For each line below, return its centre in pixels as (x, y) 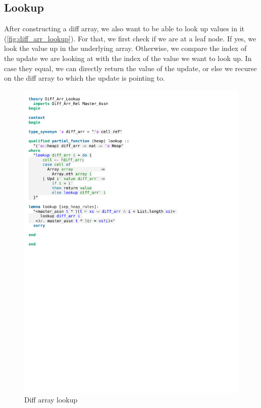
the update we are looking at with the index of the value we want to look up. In (128, 58)
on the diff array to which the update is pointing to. (85, 78)
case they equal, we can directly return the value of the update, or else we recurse (130, 68)
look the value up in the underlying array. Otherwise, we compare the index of (125, 48)
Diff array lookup (51, 400)
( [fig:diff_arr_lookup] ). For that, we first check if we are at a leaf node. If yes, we (130, 38)
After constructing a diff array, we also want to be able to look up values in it (124, 28)
